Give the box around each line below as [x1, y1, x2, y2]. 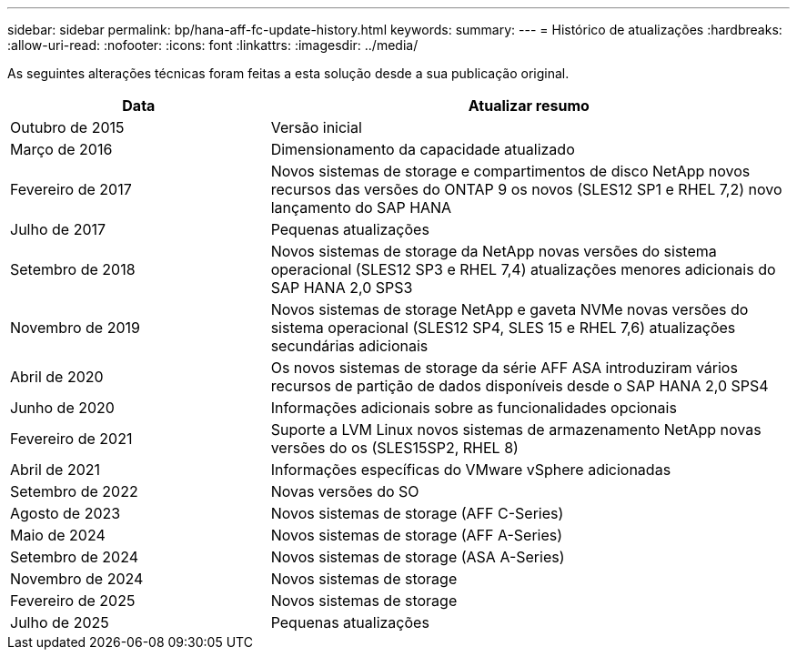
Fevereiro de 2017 [10, 180, 132, 198]
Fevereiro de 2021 [10, 430, 133, 448]
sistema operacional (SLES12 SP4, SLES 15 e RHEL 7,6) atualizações [270, 318, 736, 337]
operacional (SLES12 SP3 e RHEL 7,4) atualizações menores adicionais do [270, 260, 776, 278]
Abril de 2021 [10, 460, 101, 479]
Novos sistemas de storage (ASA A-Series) [270, 548, 565, 566]
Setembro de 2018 [10, 260, 136, 278]
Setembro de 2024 [10, 548, 138, 566]
